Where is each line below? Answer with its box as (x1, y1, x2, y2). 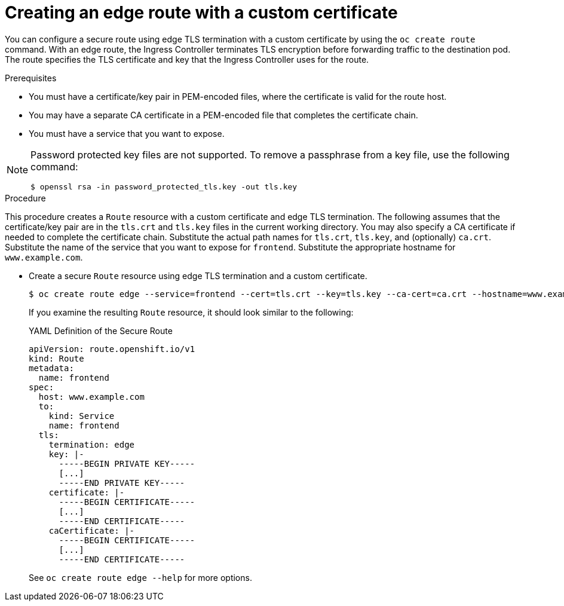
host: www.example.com (38, 391, 145, 402)
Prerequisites (5, 72, 57, 83)
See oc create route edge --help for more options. (29, 572, 252, 583)
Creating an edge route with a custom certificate (5, 2, 398, 23)
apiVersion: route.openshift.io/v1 (29, 344, 195, 354)
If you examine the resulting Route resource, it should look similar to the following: (29, 307, 354, 317)
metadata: (29, 363, 74, 373)
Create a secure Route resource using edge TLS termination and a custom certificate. (29, 270, 367, 281)
